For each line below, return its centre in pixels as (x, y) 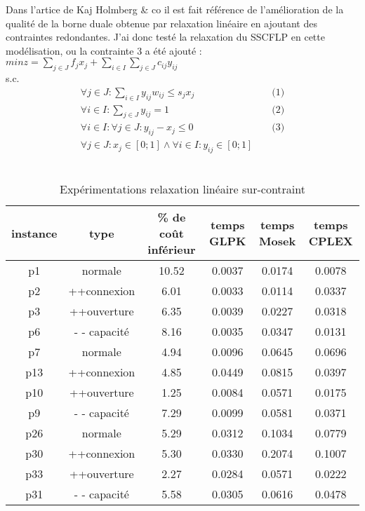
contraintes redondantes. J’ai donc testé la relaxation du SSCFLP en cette (165, 37)
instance (34, 233)
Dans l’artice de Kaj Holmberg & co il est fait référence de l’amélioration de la (175, 9)
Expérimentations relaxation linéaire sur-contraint (182, 189)
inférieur (172, 249)
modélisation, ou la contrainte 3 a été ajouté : (104, 50)
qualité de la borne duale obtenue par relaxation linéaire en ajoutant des (161, 23)
